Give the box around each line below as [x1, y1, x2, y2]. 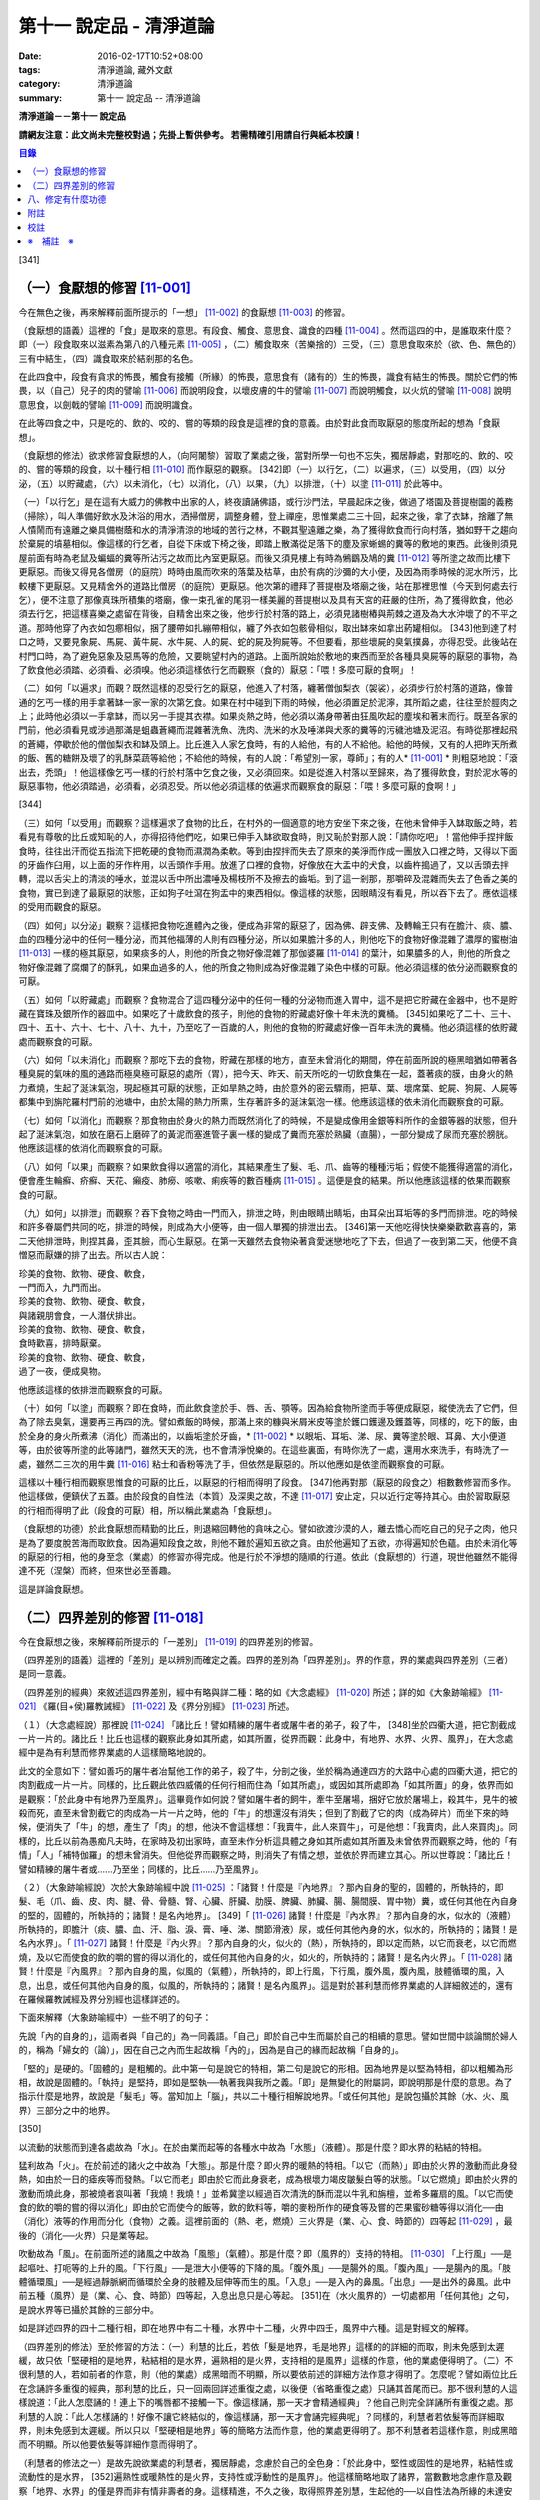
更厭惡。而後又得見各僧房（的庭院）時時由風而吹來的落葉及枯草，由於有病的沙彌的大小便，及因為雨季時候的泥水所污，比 [18, 566, 518, 578]
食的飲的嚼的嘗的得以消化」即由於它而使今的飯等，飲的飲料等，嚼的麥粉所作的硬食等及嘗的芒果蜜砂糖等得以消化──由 [18, 2201, 504, 2214]
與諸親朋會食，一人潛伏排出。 [18, 1309, 142, 1321]
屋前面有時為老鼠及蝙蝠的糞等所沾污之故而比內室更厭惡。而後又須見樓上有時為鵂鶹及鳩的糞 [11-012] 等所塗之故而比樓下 [18, 551, 511, 564]
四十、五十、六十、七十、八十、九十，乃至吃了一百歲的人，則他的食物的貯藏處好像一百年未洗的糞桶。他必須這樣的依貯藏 [18, 1021, 518, 1034]
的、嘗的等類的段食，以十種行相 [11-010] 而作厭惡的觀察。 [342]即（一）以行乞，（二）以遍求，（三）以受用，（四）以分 [18, 463, 506, 475]
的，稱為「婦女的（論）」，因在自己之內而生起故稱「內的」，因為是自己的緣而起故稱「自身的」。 [18, 2044, 404, 2056]
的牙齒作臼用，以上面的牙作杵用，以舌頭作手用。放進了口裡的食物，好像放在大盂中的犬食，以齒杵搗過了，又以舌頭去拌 [18, 858, 509, 870]
